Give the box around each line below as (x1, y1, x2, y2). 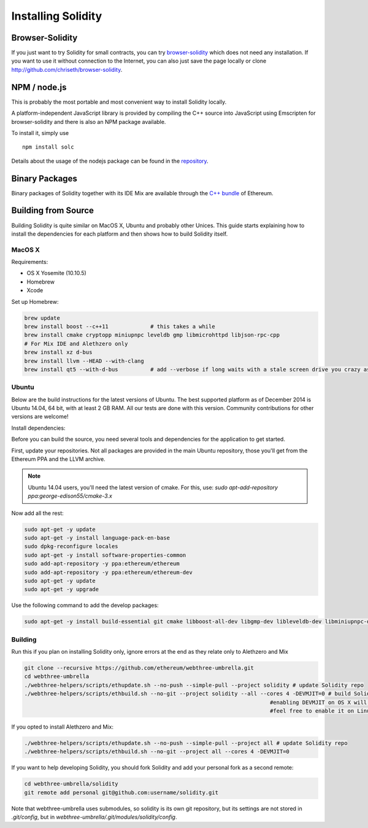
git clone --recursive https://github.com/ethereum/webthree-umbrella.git (24, 664, 255, 671)
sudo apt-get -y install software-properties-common (24, 551, 186, 559)
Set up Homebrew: (11, 298, 59, 305)
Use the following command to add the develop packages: (11, 602, 159, 609)
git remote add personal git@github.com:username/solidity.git (24, 789, 219, 796)
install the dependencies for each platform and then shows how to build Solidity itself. (11, 230, 228, 238)
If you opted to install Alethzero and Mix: (11, 723, 113, 730)
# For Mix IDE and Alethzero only (24, 340, 128, 347)
